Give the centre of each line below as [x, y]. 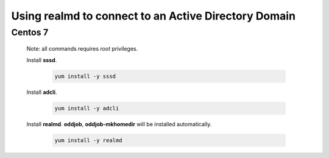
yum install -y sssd [85, 76]
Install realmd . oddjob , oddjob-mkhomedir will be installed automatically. [119, 124]
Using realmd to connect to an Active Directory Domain [153, 16]
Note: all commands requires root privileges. [82, 49]
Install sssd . [42, 60]
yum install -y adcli [87, 108]
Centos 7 [30, 32]
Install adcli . [42, 92]
